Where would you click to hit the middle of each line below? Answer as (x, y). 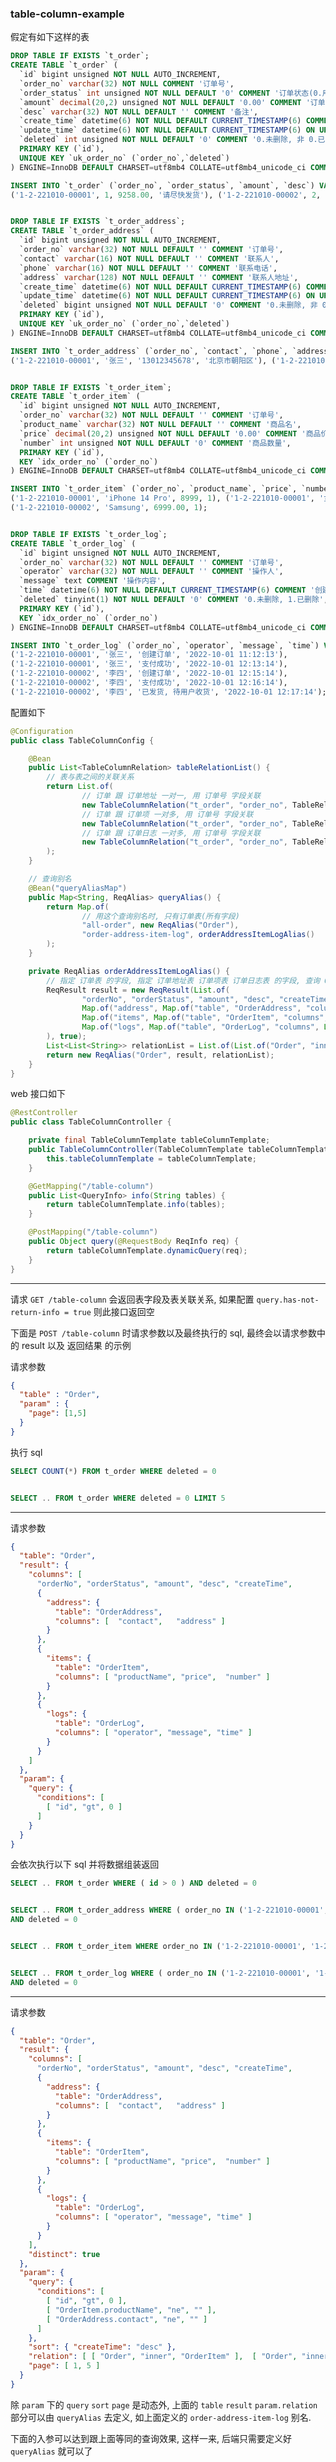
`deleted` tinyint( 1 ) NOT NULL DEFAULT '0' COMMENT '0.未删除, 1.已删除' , (174, 600)
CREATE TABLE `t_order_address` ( (82, 231)
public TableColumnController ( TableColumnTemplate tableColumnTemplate (180, 1150)
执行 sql (26, 1452)
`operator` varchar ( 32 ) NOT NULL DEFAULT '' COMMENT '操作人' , (151, 572)
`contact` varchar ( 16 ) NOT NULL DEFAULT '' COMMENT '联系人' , (149, 258)
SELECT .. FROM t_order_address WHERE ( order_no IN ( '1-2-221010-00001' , (169, 1910)
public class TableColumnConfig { (82, 740)
